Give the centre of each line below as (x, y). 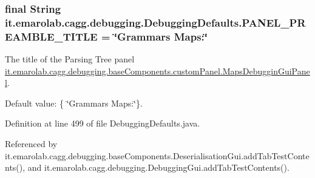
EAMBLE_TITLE (51, 36)
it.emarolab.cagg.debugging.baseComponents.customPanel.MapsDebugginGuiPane (157, 71)
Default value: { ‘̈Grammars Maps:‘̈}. (74, 103)
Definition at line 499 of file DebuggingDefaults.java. (103, 123)
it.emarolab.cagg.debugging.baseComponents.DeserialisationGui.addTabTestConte (157, 155)
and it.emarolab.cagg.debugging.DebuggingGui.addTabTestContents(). (158, 167)
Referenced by (31, 144)
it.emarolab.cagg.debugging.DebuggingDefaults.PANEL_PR (155, 22)
